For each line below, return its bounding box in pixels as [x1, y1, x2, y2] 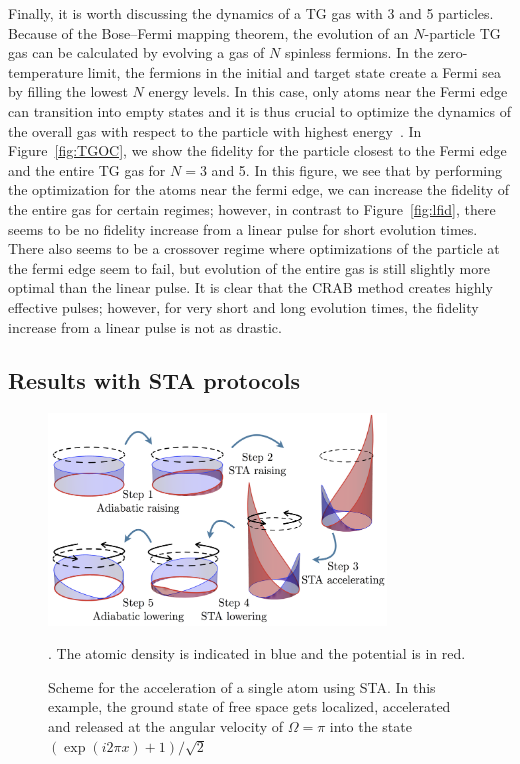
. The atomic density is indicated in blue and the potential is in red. [48, 643, 466, 664]
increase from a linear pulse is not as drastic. [8, 316, 282, 337]
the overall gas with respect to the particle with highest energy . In [8, 120, 422, 141]
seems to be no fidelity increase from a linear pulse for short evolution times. [8, 218, 478, 239]
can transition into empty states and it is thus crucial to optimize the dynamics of [8, 100, 511, 121]
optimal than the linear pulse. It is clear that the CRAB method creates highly [8, 277, 493, 298]
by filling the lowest [8, 81, 128, 102]
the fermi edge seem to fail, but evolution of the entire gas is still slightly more [8, 257, 490, 278]
